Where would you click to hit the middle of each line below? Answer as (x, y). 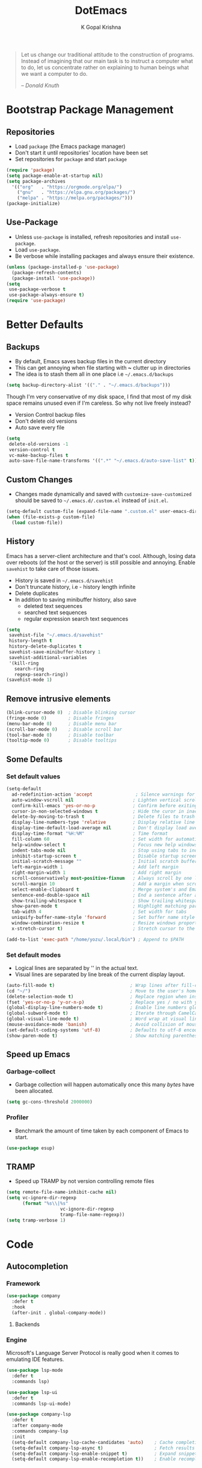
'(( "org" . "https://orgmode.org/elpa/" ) (67, 187)
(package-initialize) (33, 204)
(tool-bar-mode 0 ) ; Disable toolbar (60, 735)
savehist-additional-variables (48, 657)
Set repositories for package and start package (71, 159)
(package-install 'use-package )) (54, 278)
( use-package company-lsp (38, 1414)
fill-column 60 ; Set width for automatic (106, 839)
